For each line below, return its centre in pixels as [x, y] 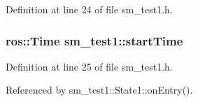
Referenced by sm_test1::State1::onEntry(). [99, 90]
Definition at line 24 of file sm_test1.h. [89, 9]
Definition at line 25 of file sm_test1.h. [89, 66]
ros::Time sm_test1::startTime [94, 40]
